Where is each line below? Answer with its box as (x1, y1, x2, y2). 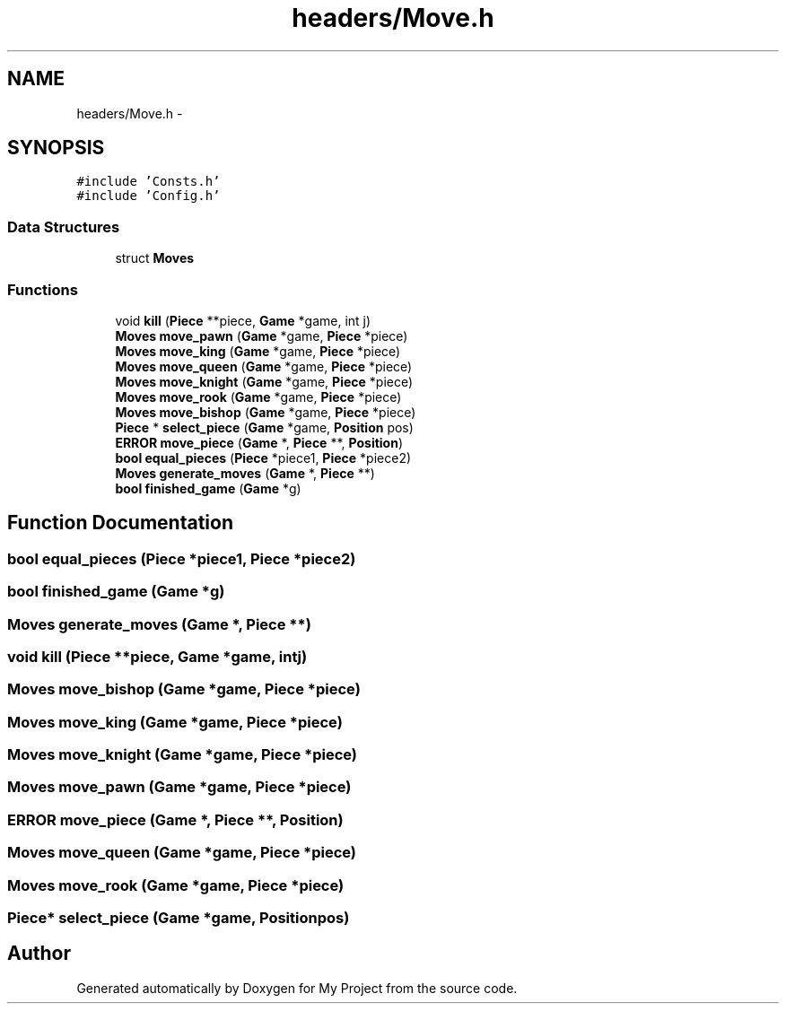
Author (7, 942, 71, 965)
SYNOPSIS (7, 136, 105, 160)
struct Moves (115, 250, 195, 266)
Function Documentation (7, 511, 233, 535)
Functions (7, 280, 78, 299)
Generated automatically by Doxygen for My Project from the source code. (76, 980, 518, 996)
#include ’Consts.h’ (76, 174, 221, 189)
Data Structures (7, 217, 120, 236)
